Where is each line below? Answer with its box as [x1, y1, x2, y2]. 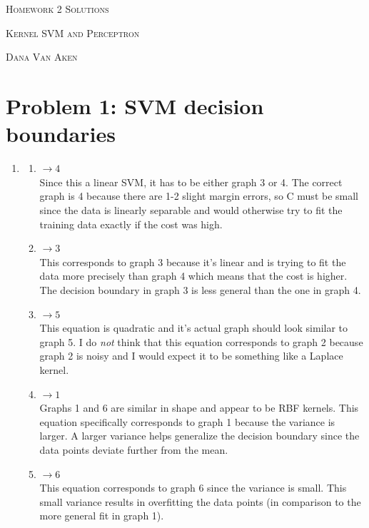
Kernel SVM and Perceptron [6, 25, 140, 40]
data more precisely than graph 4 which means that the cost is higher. [39, 268, 348, 283]
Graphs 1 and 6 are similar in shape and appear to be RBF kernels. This [39, 400, 359, 415]
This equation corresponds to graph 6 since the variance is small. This [39, 480, 347, 495]
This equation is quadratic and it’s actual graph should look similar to [39, 320, 348, 335]
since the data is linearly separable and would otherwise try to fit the [39, 203, 343, 218]
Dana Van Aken [6, 49, 78, 64]
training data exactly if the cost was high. [39, 216, 223, 231]
